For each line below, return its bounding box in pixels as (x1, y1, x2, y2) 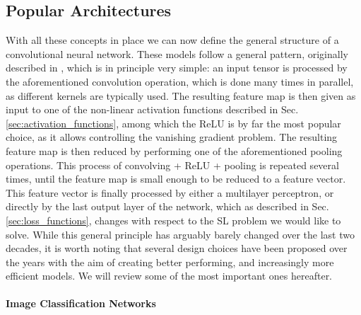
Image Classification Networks (6, 296, 156, 311)
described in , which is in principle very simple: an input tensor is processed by (6, 60, 348, 75)
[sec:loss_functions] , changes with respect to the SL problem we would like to (6, 212, 341, 227)
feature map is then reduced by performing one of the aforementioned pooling (6, 143, 343, 158)
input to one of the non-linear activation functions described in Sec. (6, 102, 299, 117)
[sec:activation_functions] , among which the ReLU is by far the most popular (6, 115, 341, 130)
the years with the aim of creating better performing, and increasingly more (6, 254, 334, 269)
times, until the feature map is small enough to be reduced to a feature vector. (6, 171, 346, 186)
